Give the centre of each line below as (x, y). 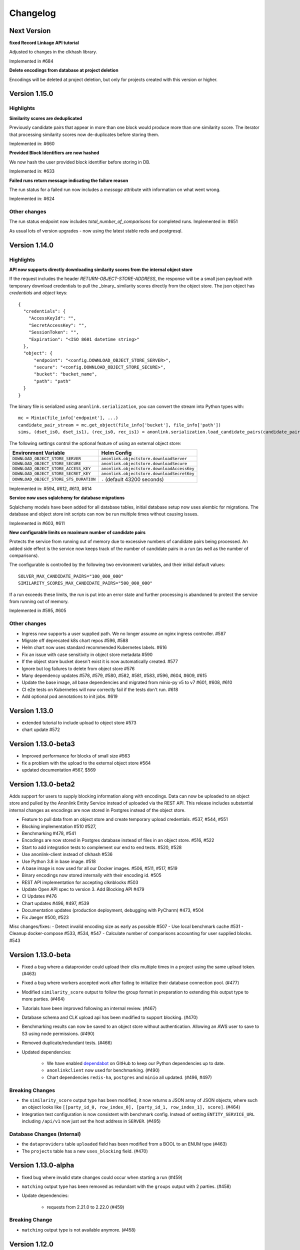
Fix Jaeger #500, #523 (45, 917)
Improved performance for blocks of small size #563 (76, 756)
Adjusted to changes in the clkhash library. (53, 52)
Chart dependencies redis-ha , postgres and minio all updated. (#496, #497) (129, 1077)
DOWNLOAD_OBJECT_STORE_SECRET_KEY (51, 473)
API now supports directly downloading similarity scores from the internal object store (101, 269)
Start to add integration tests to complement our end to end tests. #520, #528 (102, 847)
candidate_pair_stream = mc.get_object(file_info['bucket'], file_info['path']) (120, 425)
